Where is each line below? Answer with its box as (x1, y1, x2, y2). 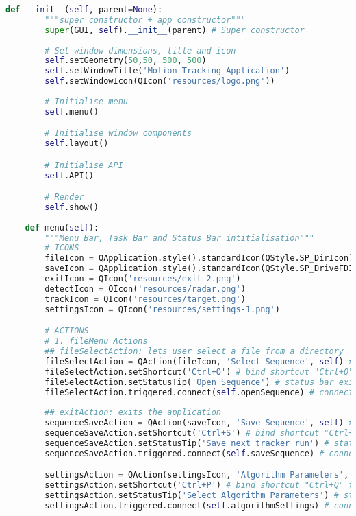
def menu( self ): (25, 222, 99, 233)
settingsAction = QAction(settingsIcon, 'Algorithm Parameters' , (44, 470, 349, 480)
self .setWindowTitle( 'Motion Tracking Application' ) (44, 66, 290, 76)
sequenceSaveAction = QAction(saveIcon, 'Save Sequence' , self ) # (44, 418, 354, 428)
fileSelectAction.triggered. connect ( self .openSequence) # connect (44, 387, 354, 397)
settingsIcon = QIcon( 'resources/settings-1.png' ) (44, 304, 280, 314)
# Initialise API (44, 160, 123, 170)
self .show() (44, 202, 99, 212)
